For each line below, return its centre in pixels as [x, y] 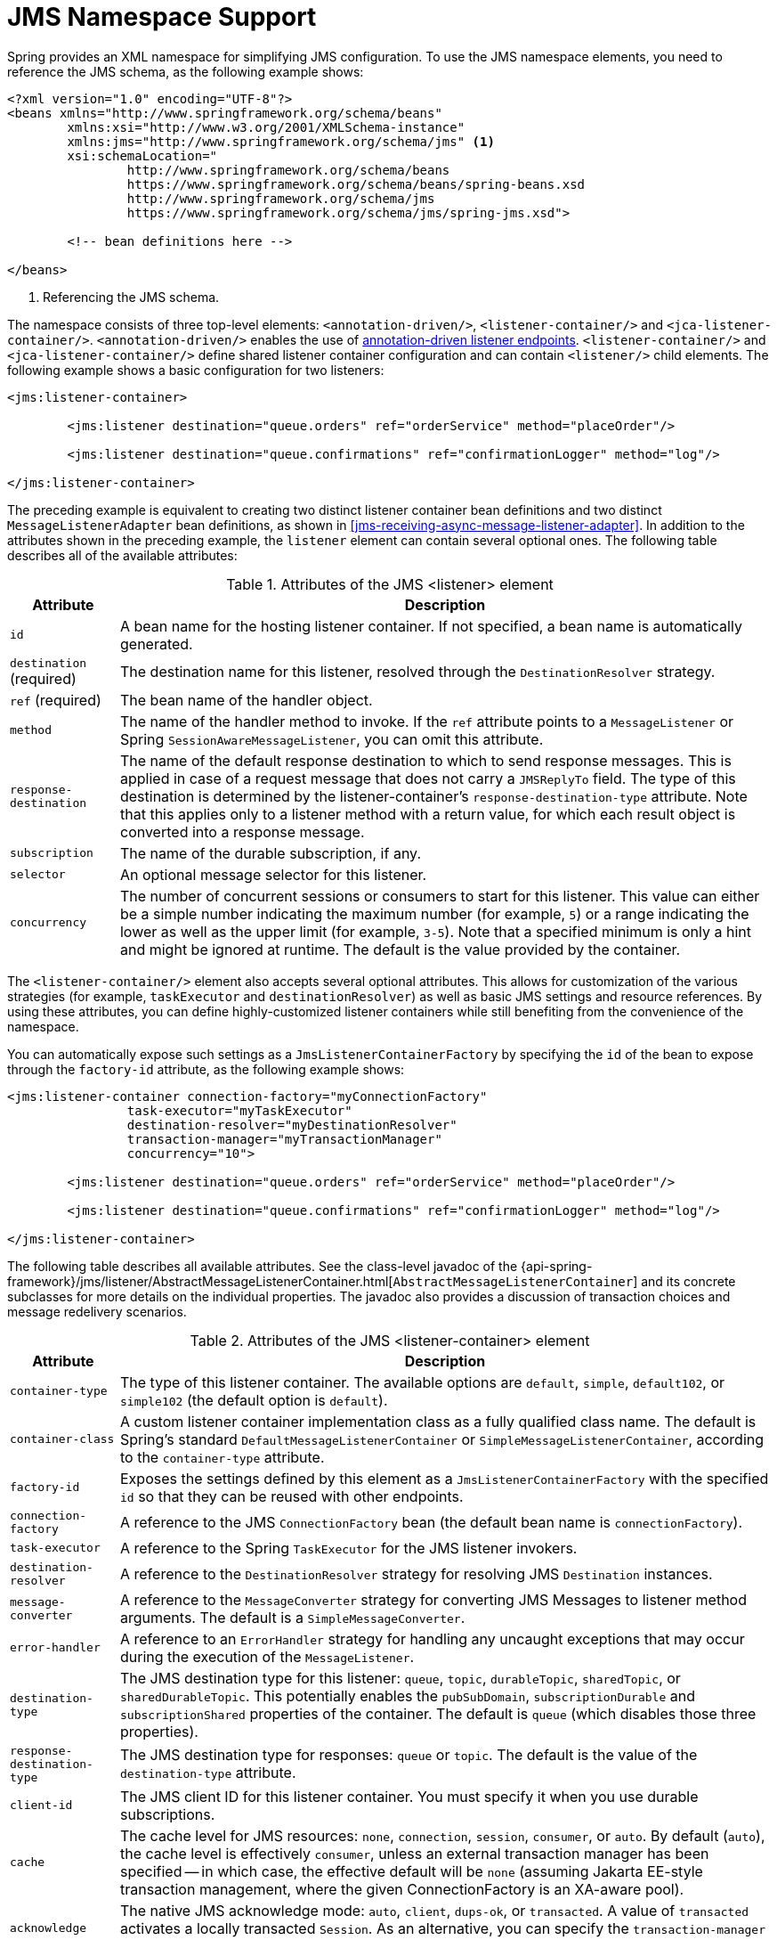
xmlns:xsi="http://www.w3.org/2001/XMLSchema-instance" [266, 127]
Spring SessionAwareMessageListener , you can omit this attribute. [332, 739]
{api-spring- [557, 1266]
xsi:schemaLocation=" [142, 155]
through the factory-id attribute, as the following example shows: [206, 1069]
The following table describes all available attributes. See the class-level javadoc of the [263, 1266]
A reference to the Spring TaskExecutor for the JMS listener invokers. [348, 1548]
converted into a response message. [242, 831]
